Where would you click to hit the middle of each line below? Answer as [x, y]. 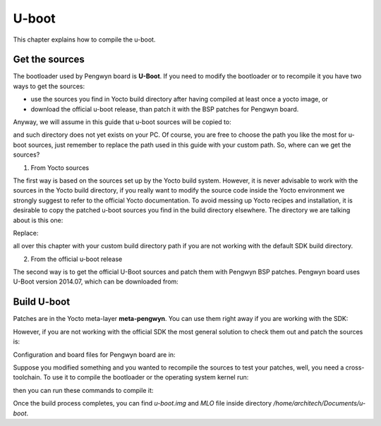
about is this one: [38, 220]
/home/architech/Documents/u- [319, 403]
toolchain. [28, 377]
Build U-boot [42, 302]
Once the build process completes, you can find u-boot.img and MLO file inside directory [142, 403]
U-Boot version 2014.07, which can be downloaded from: [96, 281]
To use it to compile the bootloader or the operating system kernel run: [146, 377]
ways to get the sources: [49, 86]
